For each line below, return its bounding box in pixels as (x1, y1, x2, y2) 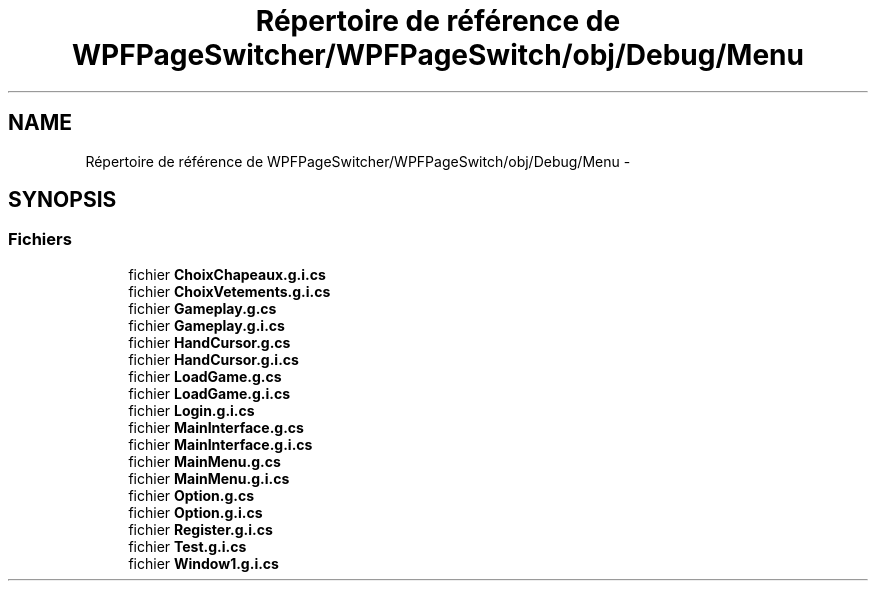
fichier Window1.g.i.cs (128, 554, 279, 572)
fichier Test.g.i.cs (128, 537, 247, 555)
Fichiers (8, 229, 72, 250)
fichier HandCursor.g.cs (128, 333, 291, 351)
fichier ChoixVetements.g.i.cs (128, 282, 331, 300)
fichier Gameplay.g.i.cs (128, 316, 285, 334)
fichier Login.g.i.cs (128, 401, 255, 419)
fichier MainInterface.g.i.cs (128, 435, 313, 453)
